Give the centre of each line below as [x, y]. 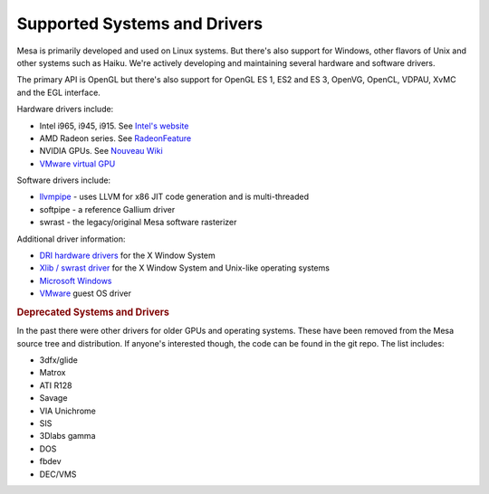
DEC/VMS [58, 474]
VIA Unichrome [68, 411]
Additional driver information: [71, 239]
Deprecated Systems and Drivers [93, 312]
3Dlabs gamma [67, 436]
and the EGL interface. [59, 92]
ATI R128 [56, 385]
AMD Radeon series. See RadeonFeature [115, 138]
